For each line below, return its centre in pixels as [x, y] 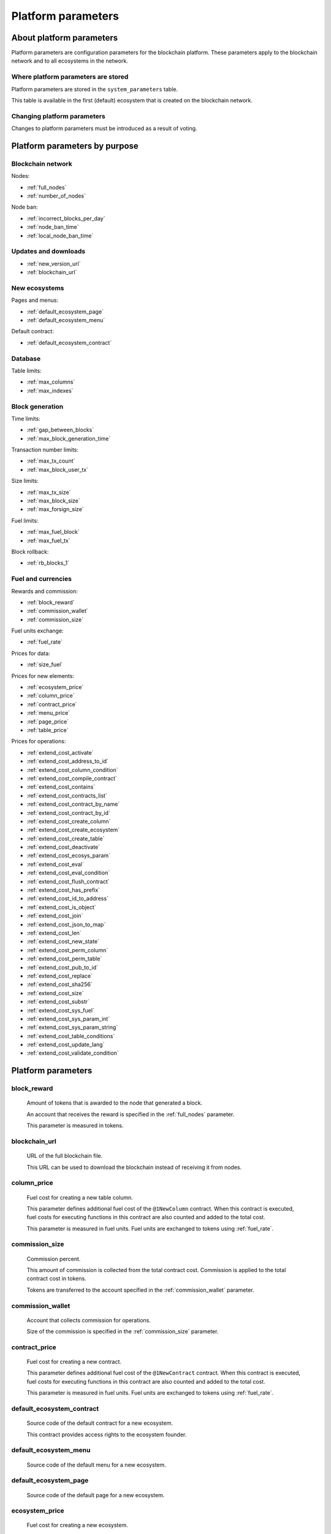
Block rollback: [30, 552]
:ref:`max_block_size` [54, 501]
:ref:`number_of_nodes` [56, 196]
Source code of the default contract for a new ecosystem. [100, 1423]
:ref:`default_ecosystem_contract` [69, 342]
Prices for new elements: [43, 676]
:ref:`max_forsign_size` [55, 509]
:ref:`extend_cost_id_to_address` [67, 898]
